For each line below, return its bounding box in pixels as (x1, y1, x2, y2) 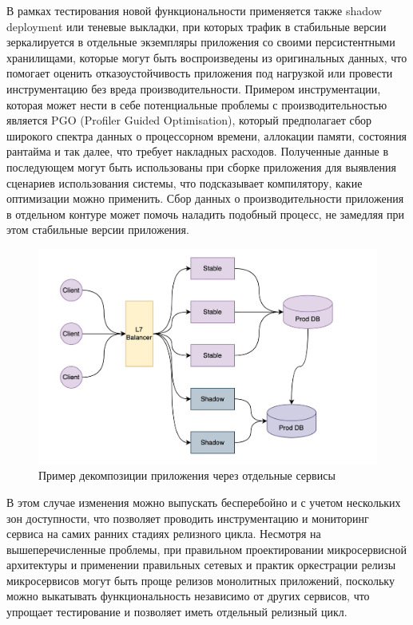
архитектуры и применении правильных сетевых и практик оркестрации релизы (6, 556, 396, 573)
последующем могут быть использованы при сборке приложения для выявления (6, 158, 396, 175)
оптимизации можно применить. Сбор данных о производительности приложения (6, 190, 404, 207)
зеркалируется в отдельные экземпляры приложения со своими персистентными (6, 34, 395, 50)
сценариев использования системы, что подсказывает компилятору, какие (6, 174, 363, 191)
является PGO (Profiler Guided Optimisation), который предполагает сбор (6, 112, 372, 129)
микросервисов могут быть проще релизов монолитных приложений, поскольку (6, 572, 395, 588)
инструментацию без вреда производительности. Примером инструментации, (6, 80, 381, 97)
